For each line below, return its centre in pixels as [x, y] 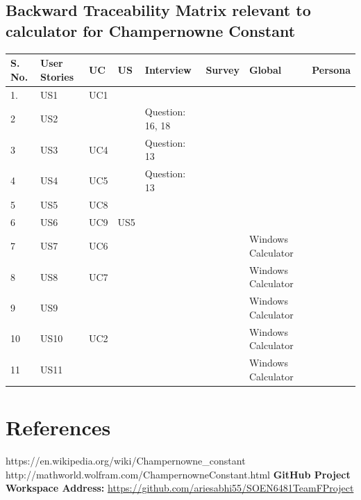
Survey [223, 69]
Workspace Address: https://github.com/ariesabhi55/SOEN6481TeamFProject [180, 488]
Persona [331, 69]
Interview [168, 69]
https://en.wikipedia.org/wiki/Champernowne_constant [126, 460]
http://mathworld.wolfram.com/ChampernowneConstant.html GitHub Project [178, 474]
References [58, 427]
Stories [57, 76]
